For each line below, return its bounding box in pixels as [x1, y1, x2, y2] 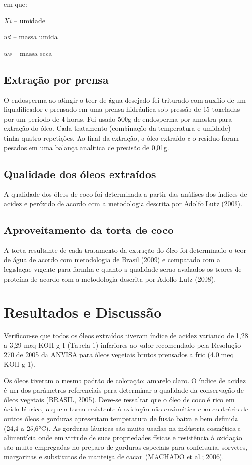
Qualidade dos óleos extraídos [4, 166, 156, 181]
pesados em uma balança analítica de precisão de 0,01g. [4, 142, 169, 152]
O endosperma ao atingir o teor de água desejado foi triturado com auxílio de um [4, 94, 246, 105]
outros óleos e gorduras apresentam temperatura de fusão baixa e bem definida [4, 413, 238, 423]
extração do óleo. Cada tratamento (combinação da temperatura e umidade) [4, 123, 231, 133]
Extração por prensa [4, 72, 109, 87]
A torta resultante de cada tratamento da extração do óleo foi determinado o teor [4, 245, 247, 255]
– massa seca [14, 48, 52, 58]
